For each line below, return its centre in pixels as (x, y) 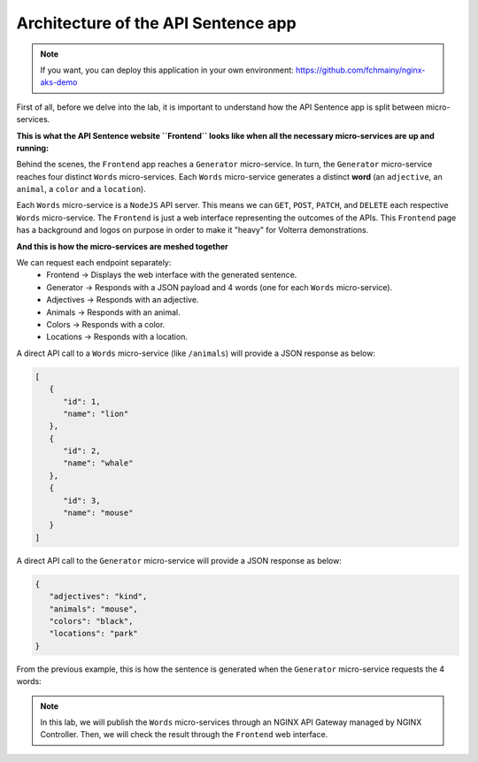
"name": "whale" (98, 463)
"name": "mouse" (98, 513)
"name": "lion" (96, 413)
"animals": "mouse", (94, 609)
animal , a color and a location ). (81, 189)
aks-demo (59, 82)
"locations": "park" (94, 634)
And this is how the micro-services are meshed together (123, 246)
